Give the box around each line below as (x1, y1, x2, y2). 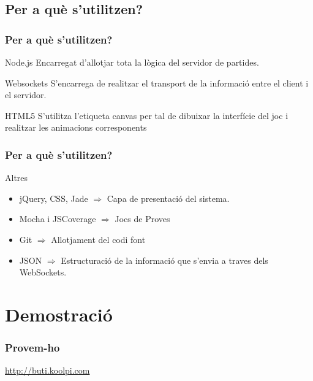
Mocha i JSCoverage (19, 212, 96, 225)
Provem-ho (5, 340, 60, 355)
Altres (5, 171, 28, 184)
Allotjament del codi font (51, 233, 146, 245)
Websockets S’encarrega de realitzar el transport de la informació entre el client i (5, 76, 309, 89)
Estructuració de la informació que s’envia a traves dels (61, 253, 268, 266)
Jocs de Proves (115, 212, 170, 225)
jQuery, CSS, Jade (19, 191, 88, 204)
